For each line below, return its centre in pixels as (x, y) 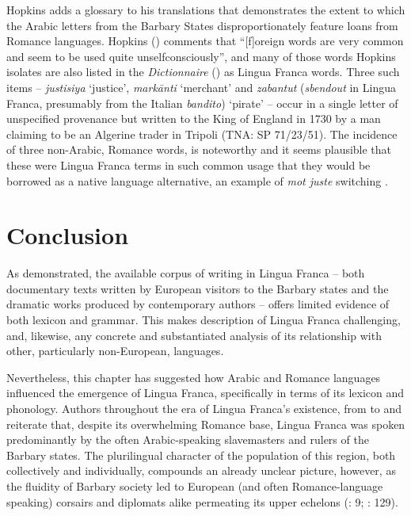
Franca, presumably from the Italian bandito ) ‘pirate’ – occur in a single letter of (202, 103)
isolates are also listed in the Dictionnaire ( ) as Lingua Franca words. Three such (203, 72)
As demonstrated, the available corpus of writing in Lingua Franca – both (186, 273)
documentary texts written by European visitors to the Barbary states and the (198, 288)
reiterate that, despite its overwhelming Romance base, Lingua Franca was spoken (206, 424)
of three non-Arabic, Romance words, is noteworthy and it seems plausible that (199, 149)
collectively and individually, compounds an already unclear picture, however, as (201, 470)
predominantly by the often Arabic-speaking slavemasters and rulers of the (188, 440)
